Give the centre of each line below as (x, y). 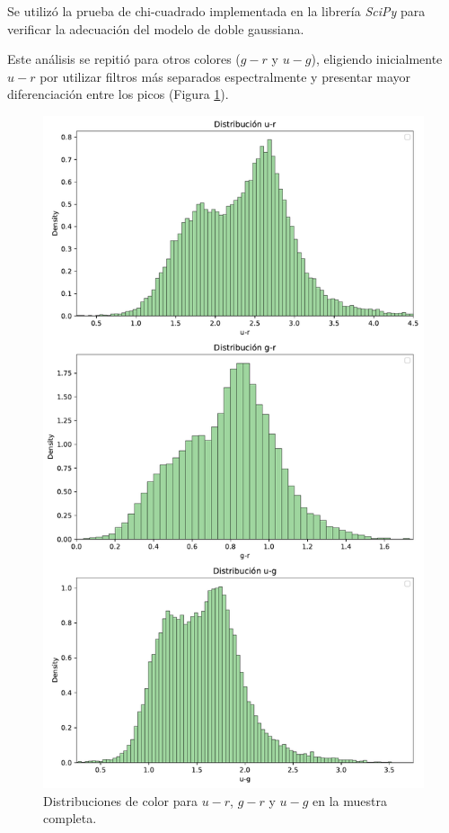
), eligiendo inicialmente (377, 59)
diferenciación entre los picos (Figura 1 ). (118, 94)
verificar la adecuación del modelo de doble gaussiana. (156, 28)
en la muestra (350, 800)
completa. (70, 818)
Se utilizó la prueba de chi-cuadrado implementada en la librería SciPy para (216, 11)
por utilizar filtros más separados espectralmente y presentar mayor (225, 76)
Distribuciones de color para (120, 800)
